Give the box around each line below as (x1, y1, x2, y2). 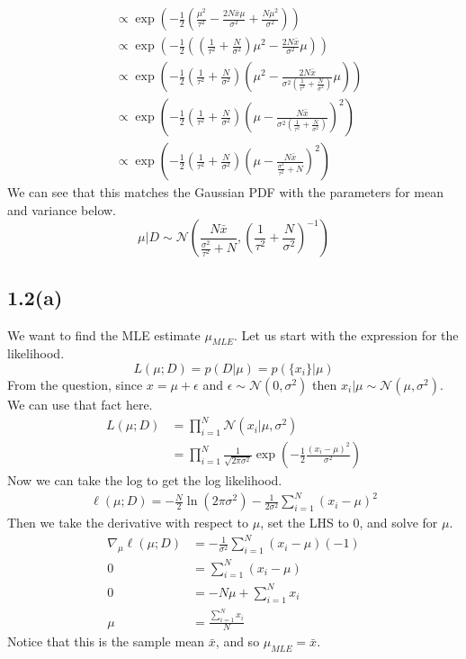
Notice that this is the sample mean (7, 632, 205, 651)
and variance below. (7, 200, 116, 219)
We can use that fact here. (7, 394, 153, 413)
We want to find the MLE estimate (7, 325, 201, 344)
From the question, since (7, 375, 143, 393)
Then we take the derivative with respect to (7, 513, 249, 532)
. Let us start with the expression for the (234, 325, 459, 344)
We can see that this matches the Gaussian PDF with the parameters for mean (7, 183, 444, 202)
